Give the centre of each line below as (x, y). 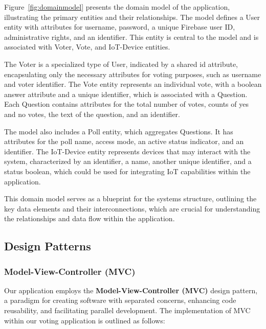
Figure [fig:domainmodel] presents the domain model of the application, (117, 7)
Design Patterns (48, 246)
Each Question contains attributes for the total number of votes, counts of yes (126, 104)
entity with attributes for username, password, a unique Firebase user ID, (120, 27)
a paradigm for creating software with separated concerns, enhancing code (120, 300)
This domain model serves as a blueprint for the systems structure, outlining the (130, 198)
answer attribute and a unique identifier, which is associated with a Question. (126, 94)
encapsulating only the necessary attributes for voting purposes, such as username (133, 74)
